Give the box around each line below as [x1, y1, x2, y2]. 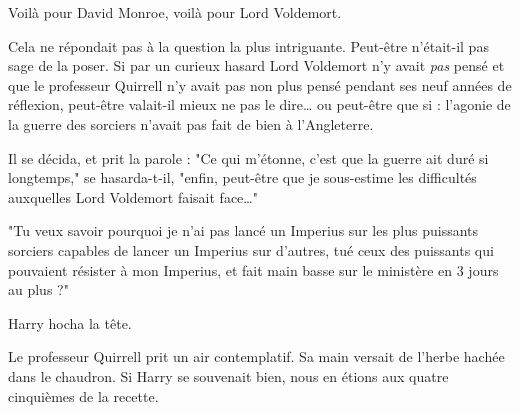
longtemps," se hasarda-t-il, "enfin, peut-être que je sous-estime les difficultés [8, 167, 477, 188]
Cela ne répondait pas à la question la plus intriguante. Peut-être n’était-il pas [8, 35, 489, 56]
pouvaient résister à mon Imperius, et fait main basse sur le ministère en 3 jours [8, 259, 499, 280]
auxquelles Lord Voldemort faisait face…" [8, 186, 258, 207]
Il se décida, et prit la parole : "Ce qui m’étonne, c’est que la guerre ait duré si [8, 147, 489, 168]
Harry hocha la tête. [8, 312, 132, 333]
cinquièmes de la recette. [8, 385, 159, 406]
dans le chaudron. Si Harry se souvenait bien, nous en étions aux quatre [8, 365, 449, 386]
